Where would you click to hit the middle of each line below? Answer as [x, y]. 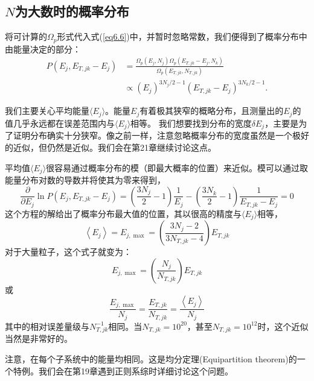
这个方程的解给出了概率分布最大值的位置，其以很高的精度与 [123, 213]
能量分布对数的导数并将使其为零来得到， [85, 179]
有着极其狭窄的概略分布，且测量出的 [212, 111]
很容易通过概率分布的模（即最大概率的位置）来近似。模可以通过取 [177, 167]
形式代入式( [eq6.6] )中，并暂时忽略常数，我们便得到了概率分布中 [182, 36]
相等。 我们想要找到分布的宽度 [191, 123]
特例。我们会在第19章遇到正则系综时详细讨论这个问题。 [123, 370]
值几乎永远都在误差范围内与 [60, 123]
